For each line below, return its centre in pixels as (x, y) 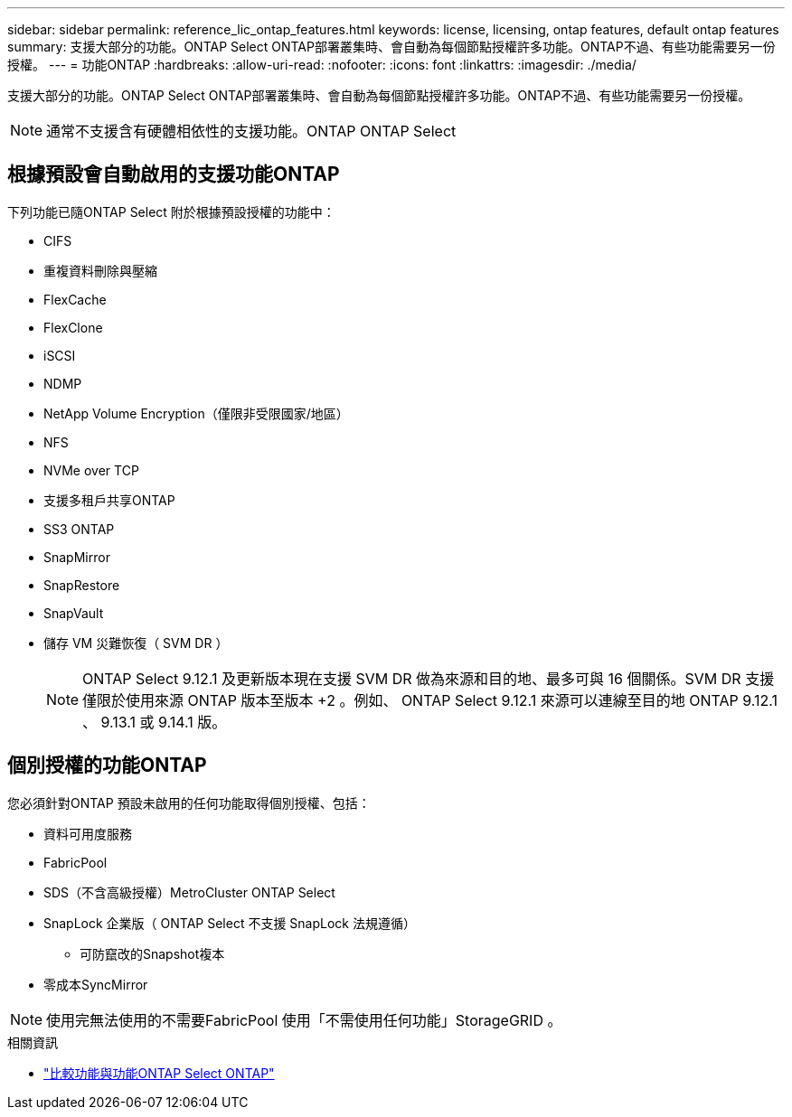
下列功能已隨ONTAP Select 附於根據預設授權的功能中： (171, 211)
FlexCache (75, 299)
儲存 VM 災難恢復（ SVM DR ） (136, 643)
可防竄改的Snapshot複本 (152, 953)
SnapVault (74, 613)
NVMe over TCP (91, 470)
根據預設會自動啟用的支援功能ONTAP (174, 174)
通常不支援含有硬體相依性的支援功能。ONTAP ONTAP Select (251, 131)
